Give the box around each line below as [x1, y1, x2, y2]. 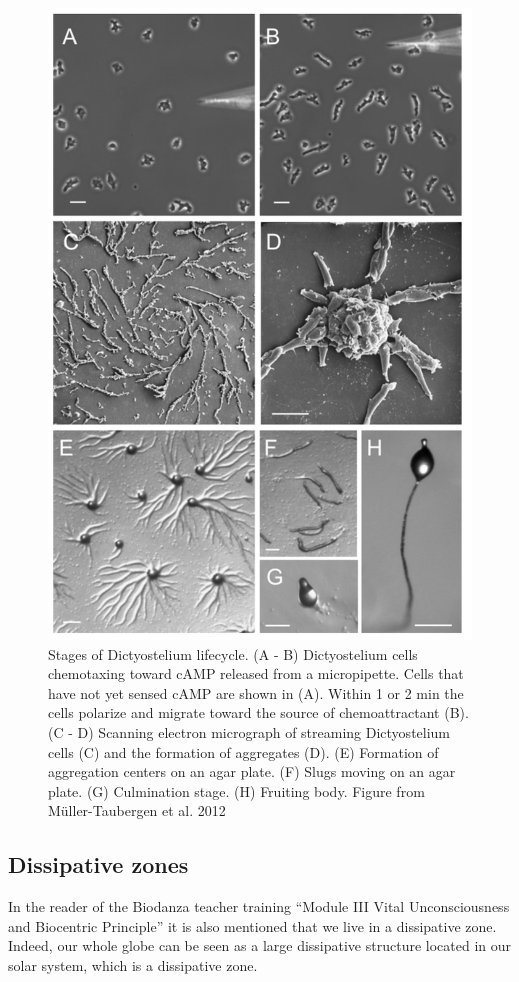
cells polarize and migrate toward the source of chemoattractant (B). [48, 702, 469, 723]
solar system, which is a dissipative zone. [8, 954, 258, 975]
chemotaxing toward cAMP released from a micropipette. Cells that [48, 663, 464, 684]
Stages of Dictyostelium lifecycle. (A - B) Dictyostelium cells [48, 643, 418, 664]
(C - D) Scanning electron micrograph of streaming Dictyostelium [48, 721, 451, 742]
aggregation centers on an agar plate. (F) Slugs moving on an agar [48, 761, 456, 782]
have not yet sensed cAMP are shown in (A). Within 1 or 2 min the [48, 682, 464, 703]
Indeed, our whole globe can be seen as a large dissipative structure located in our [8, 935, 512, 956]
